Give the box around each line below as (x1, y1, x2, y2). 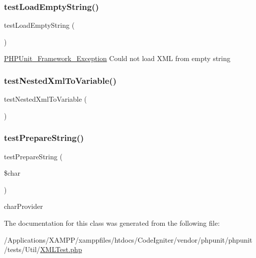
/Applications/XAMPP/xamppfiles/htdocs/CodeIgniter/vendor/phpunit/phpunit (4, 234, 253, 245)
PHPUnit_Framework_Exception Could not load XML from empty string (4, 53, 231, 64)
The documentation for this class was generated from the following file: (4, 218, 220, 228)
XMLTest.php (40, 244, 82, 255)
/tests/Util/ (4, 244, 40, 255)
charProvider (4, 201, 43, 211)
